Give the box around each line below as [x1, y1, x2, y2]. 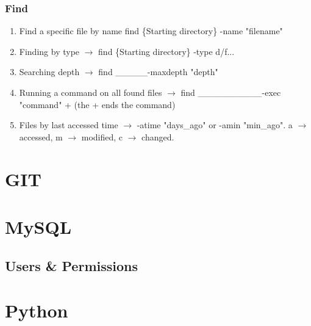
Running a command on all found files [19, 86, 162, 98]
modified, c [81, 130, 123, 143]
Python [5, 298, 68, 323]
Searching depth [19, 65, 80, 78]
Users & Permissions [5, 256, 138, 275]
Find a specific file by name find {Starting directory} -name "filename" [19, 24, 283, 37]
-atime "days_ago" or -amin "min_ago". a [137, 118, 293, 131]
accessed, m [19, 130, 63, 143]
